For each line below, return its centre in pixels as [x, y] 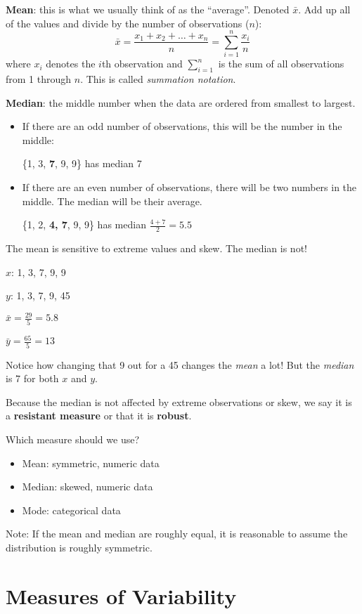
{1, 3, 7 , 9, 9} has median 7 [82, 163]
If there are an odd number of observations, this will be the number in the [182, 126]
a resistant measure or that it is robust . [99, 416]
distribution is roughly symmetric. [79, 547]
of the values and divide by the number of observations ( [128, 23]
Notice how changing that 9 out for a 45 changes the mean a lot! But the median [180, 364]
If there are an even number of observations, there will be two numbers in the [189, 187]
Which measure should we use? [73, 439]
